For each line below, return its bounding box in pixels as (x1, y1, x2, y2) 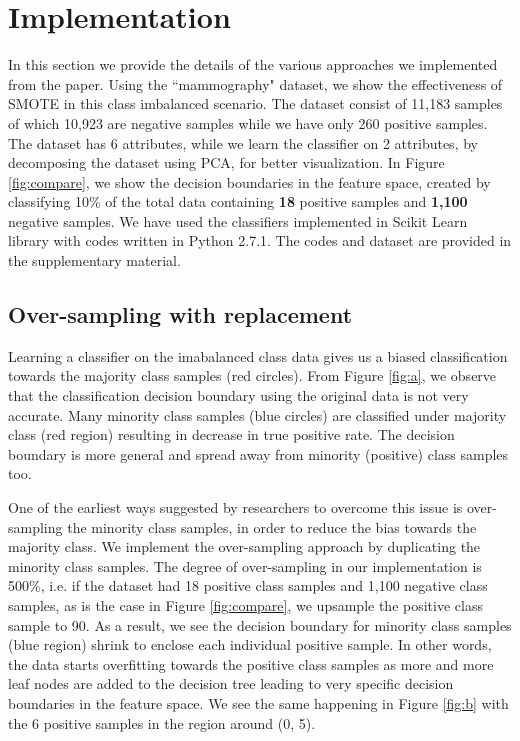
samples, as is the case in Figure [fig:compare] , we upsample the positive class (8, 594, 483, 615)
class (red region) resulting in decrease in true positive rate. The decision (8, 424, 455, 445)
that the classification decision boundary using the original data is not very (8, 385, 469, 406)
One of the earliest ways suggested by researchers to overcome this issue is (8, 497, 463, 518)
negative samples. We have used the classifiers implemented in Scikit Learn (8, 210, 468, 231)
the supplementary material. (8, 250, 181, 271)
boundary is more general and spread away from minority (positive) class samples (8, 443, 509, 464)
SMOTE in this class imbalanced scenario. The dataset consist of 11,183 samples (8, 93, 503, 114)
